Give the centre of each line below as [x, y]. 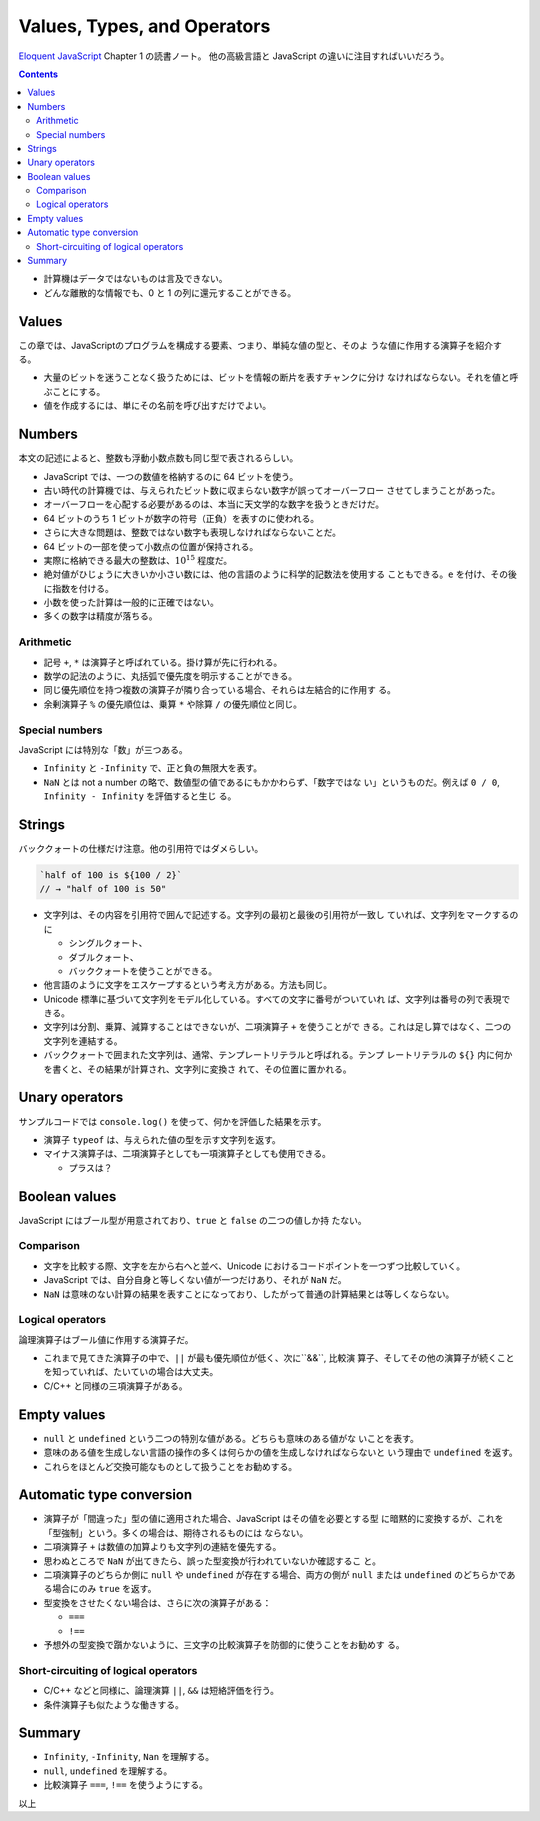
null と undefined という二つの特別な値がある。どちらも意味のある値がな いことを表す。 [231, 1438]
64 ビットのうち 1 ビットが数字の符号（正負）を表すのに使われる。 [181, 518]
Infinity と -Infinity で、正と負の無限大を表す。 [153, 768]
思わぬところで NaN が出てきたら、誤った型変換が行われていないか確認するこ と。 [212, 1561]
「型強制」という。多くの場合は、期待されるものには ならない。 [176, 1532]
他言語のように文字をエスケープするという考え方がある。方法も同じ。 [188, 985]
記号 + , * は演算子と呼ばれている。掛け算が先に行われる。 [163, 662]
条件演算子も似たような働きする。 [113, 1704]
